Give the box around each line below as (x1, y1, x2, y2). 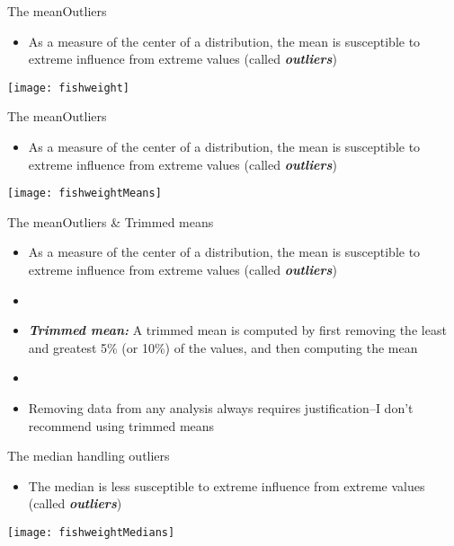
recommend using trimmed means (28, 416, 215, 435)
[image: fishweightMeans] (7, 187, 162, 200)
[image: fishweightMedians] (7, 526, 175, 539)
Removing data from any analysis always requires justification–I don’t (28, 399, 414, 418)
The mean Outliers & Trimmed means (7, 212, 214, 231)
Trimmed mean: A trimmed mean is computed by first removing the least (28, 321, 447, 339)
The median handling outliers (7, 446, 170, 465)
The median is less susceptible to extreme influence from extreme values (28, 476, 425, 495)
